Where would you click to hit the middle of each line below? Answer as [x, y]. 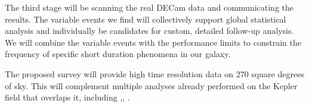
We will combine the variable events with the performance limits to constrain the [153, 42]
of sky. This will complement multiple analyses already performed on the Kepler [151, 85]
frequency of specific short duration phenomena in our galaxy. [118, 54]
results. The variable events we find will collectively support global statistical [146, 19]
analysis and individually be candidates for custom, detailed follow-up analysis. [149, 31]
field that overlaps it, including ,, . [67, 97]
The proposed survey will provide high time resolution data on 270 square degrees [154, 73]
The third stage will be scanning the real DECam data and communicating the [149, 7]
